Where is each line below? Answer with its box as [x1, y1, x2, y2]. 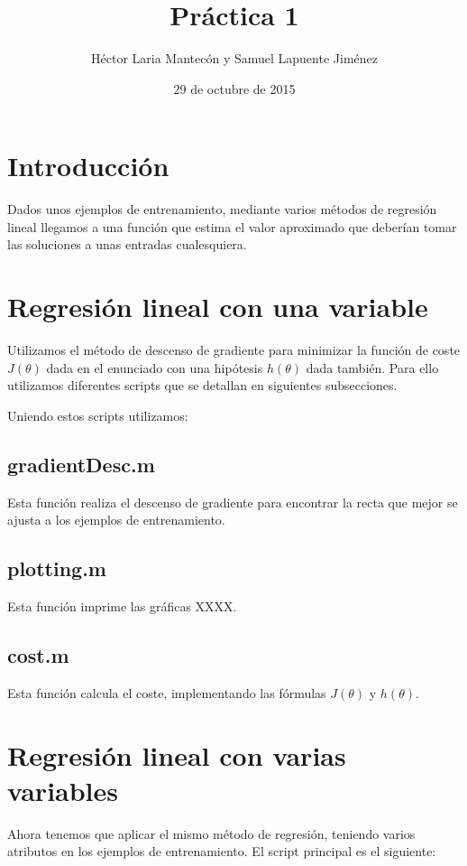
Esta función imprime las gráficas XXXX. [7, 597, 237, 616]
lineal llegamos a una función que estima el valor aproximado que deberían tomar [7, 217, 457, 236]
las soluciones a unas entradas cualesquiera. [7, 235, 247, 254]
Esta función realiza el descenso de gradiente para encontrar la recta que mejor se [7, 492, 458, 511]
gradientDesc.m [7, 450, 155, 478]
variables [7, 771, 119, 808]
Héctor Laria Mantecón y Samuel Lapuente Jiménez [91, 49, 378, 68]
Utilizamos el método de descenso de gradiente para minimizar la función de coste [7, 340, 461, 359]
